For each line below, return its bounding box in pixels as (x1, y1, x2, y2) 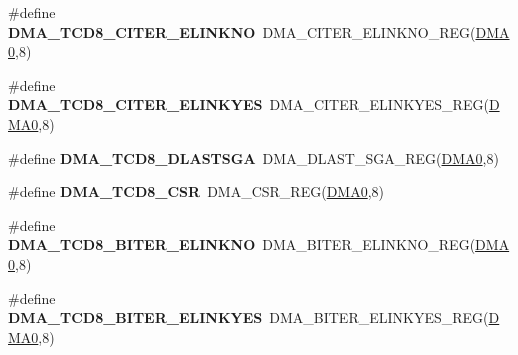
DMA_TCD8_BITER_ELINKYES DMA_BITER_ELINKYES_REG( (8, 307, 489, 328)
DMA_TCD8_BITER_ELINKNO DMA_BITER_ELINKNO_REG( (8, 234, 476, 255)
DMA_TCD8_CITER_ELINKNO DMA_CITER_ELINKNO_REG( (8, 21, 476, 42)
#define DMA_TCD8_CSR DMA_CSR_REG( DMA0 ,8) (8, 181, 385, 202)
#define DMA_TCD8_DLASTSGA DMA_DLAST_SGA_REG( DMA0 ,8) (8, 147, 499, 168)
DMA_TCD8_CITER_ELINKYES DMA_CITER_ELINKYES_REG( (8, 94, 489, 115)
